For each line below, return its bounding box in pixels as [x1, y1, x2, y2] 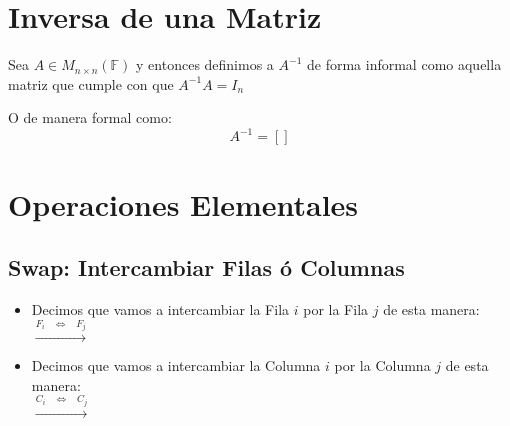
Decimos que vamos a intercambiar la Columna [31, 355, 321, 376]
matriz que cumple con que [8, 73, 174, 94]
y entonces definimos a [136, 54, 274, 75]
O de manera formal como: [8, 107, 172, 128]
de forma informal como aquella [307, 54, 502, 75]
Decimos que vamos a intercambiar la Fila [31, 298, 290, 319]
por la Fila [303, 298, 369, 319]
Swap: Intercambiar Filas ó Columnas [8, 252, 405, 283]
